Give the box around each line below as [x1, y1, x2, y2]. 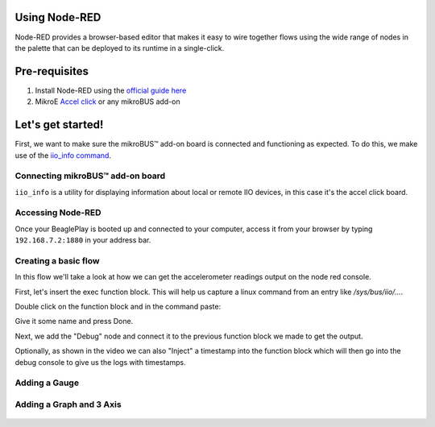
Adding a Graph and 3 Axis [14, 399, 122, 410]
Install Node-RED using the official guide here [35, 85, 187, 95]
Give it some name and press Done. [14, 317, 134, 326]
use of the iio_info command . [14, 150, 112, 160]
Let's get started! [14, 118, 104, 132]
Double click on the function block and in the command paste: [14, 302, 222, 312]
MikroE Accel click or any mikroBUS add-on [35, 97, 180, 106]
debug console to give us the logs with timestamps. [14, 357, 186, 367]
